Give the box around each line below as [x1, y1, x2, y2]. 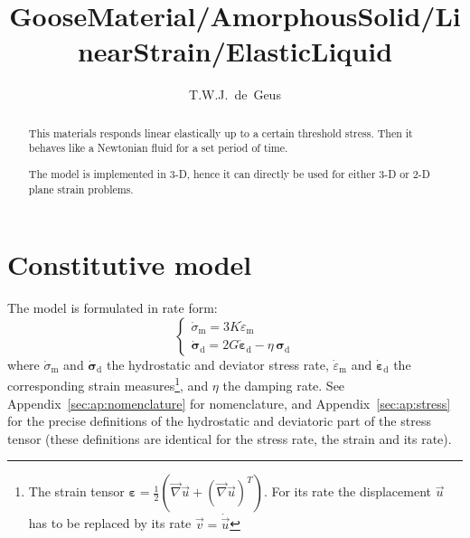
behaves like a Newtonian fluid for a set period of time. [28, 140, 288, 156]
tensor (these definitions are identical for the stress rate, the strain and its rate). [7, 429, 452, 448]
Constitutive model [7, 246, 252, 283]
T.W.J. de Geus [189, 85, 281, 104]
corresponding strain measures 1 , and [7, 373, 209, 394]
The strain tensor [28, 482, 125, 501]
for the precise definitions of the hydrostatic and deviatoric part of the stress [7, 411, 431, 430]
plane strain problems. [28, 181, 134, 196]
